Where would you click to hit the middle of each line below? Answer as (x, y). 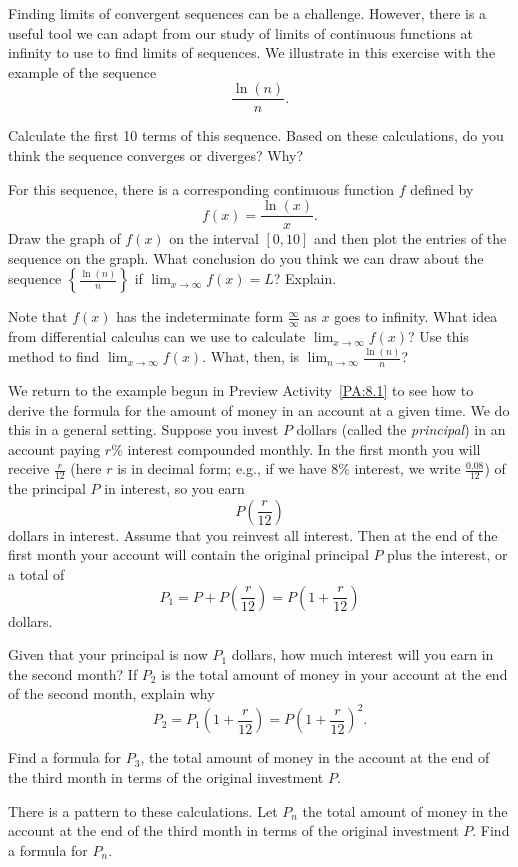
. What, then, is (251, 356)
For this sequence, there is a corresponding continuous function (201, 188)
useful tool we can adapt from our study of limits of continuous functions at (240, 32)
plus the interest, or (447, 554)
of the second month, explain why (111, 693)
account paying (54, 448)
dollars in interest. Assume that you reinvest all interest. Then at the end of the (253, 534)
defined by (442, 188)
